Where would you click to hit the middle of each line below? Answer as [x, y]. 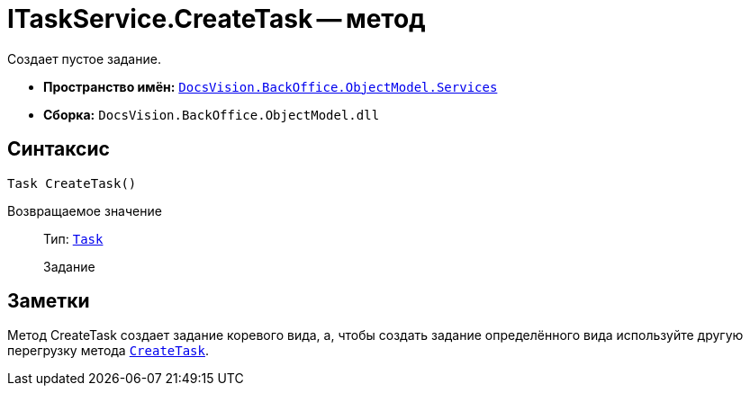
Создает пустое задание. [84, 58]
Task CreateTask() [72, 183]
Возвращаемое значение [85, 210]
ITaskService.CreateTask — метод [217, 19]
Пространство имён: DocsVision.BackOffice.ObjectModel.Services [271, 86]
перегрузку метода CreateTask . [108, 351]
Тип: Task [73, 238]
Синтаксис [59, 149]
